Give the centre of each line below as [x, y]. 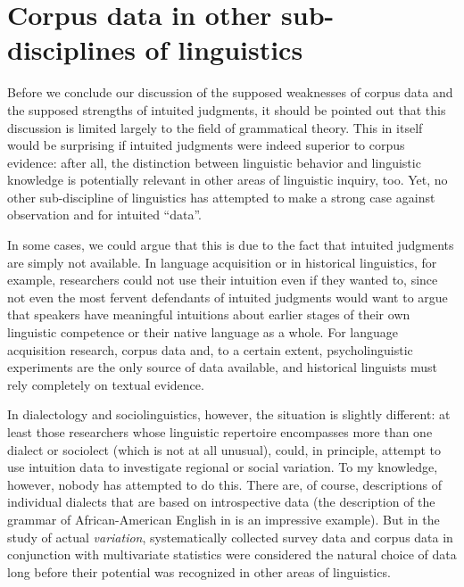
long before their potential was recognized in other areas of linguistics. [199, 571]
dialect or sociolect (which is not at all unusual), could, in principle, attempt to [224, 449]
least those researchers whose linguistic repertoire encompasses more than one [220, 432]
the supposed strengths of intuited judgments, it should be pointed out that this [227, 109]
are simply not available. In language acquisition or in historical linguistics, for [222, 262]
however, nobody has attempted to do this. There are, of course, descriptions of [225, 484]
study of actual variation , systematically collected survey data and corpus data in [230, 537]
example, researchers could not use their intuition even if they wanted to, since [223, 280]
